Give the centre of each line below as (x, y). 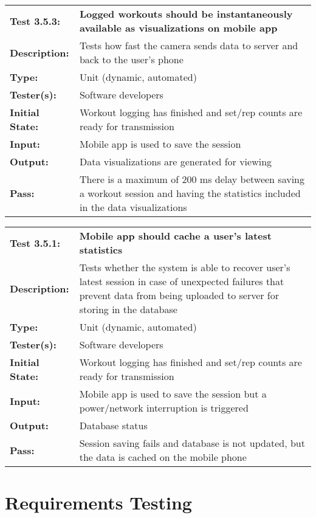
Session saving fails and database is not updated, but (192, 443)
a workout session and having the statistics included (190, 193)
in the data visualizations (133, 207)
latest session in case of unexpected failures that (182, 281)
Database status (113, 425)
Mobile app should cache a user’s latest (175, 236)
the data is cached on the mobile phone (163, 457)
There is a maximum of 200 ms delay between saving (192, 179)
